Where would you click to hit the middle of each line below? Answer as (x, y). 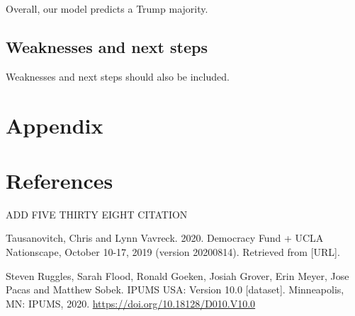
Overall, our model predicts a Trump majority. (107, 8)
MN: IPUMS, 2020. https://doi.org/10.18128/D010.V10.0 (131, 303)
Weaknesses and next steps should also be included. (118, 76)
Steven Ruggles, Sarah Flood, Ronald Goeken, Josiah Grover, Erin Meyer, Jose (177, 275)
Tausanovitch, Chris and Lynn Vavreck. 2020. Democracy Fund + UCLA (165, 238)
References (60, 180)
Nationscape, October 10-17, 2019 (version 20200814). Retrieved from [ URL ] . (173, 252)
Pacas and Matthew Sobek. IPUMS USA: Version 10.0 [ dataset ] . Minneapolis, (175, 289)
